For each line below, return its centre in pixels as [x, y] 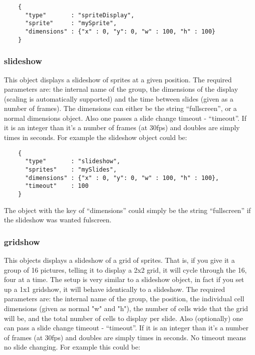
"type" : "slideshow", [73, 161]
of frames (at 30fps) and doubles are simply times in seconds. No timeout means [125, 337]
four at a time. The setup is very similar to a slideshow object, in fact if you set [124, 279]
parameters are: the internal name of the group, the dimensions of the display [121, 89]
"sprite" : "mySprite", [71, 23]
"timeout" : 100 [57, 186]
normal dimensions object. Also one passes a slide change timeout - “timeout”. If [125, 118]
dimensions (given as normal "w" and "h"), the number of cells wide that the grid [126, 308]
